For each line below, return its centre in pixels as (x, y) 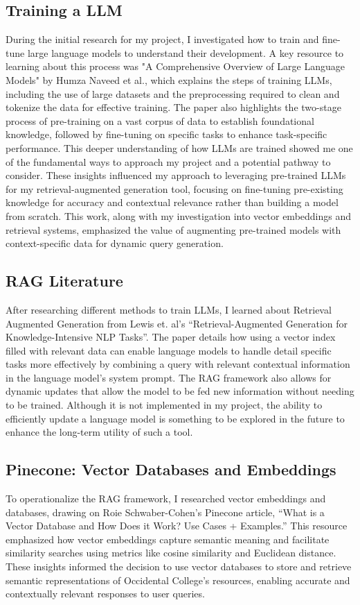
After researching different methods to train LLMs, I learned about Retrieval (169, 309)
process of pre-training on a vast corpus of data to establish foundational (160, 120)
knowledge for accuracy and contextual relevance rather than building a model (172, 202)
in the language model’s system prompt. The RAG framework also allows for (169, 377)
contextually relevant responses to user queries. (105, 594)
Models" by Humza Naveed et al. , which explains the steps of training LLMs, (169, 79)
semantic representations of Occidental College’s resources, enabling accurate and (178, 580)
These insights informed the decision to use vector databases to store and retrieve (179, 566)
